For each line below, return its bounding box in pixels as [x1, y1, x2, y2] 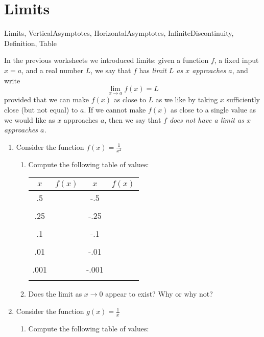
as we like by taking [155, 94, 218, 105]
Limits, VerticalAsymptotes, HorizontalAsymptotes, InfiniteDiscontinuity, [4, 28, 234, 38]
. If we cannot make [84, 104, 146, 115]
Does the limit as [28, 288, 82, 299]
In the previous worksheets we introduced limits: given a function [4, 55, 209, 65]
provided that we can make [4, 94, 89, 105]
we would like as [4, 114, 55, 125]
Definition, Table [4, 37, 57, 48]
